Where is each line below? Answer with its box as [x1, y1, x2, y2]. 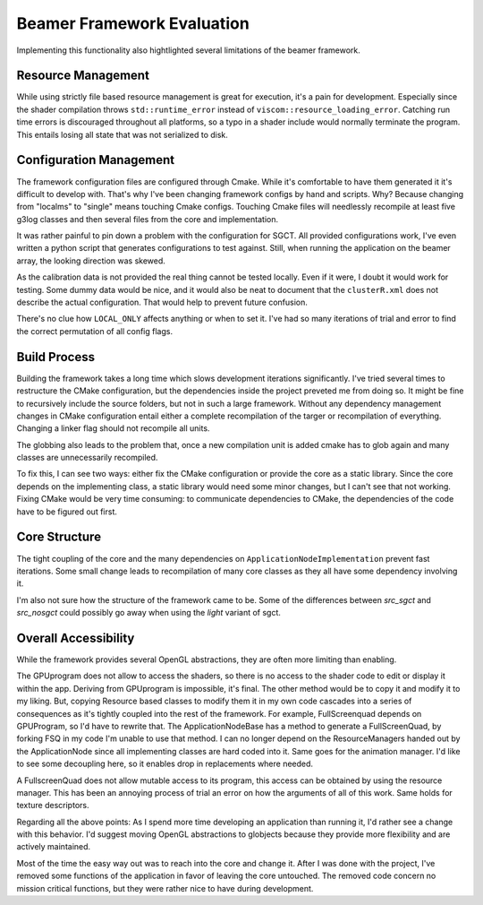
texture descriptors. [16, 800, 89, 811]
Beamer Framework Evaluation [16, 13, 250, 33]
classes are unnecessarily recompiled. [16, 452, 158, 463]
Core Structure [16, 530, 102, 545]
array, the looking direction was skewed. [16, 255, 165, 266]
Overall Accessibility [16, 630, 135, 645]
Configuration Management [16, 152, 175, 168]
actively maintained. [16, 841, 91, 852]
